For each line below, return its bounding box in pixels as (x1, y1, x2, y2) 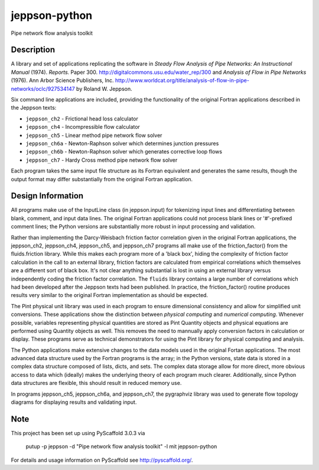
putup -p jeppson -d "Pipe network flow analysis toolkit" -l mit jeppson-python (25, 443, 217, 450)
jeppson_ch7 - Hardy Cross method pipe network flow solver (25, 156, 178, 164)
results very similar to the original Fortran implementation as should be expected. (11, 292, 209, 299)
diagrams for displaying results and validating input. (11, 399, 137, 406)
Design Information (11, 191, 84, 201)
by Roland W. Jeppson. (76, 85, 132, 92)
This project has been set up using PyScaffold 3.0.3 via (11, 429, 145, 436)
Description (11, 45, 56, 55)
